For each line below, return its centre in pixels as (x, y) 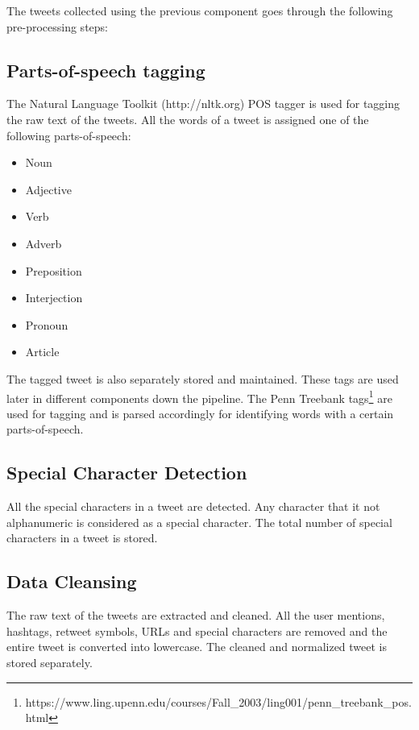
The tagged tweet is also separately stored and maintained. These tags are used (203, 378)
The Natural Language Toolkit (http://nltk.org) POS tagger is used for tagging (203, 104)
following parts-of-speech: (69, 135)
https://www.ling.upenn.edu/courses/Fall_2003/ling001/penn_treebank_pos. (218, 701)
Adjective (48, 189)
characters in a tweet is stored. (82, 538)
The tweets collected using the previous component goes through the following (200, 10)
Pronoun (47, 324)
